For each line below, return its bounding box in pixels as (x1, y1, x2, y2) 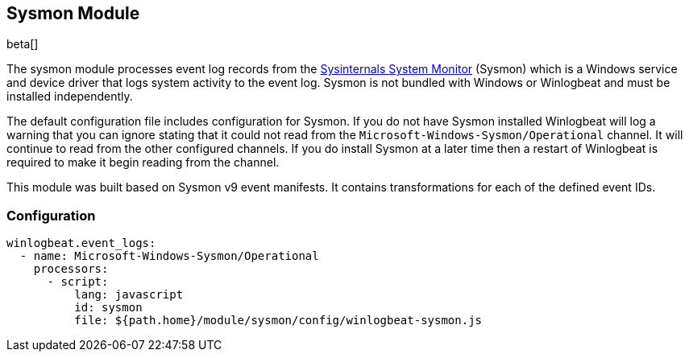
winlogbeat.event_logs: (6, 237, 156, 250)
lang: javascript (74, 288, 184, 302)
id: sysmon (74, 301, 143, 315)
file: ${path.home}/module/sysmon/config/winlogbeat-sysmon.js (74, 314, 483, 327)
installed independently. (6, 89, 133, 104)
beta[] (6, 37, 39, 51)
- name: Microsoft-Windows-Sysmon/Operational (19, 249, 319, 263)
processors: (33, 262, 109, 276)
